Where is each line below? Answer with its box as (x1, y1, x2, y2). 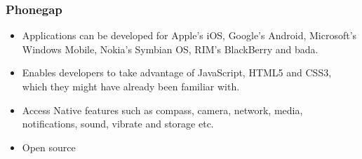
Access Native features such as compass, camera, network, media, (22, 102, 303, 117)
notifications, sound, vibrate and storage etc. (22, 116, 214, 131)
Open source (22, 139, 76, 154)
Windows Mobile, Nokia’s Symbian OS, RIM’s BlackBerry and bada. (22, 41, 319, 56)
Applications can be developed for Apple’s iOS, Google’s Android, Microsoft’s (22, 28, 357, 43)
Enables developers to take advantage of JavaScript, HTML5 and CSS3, (22, 65, 332, 80)
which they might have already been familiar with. (22, 79, 240, 93)
